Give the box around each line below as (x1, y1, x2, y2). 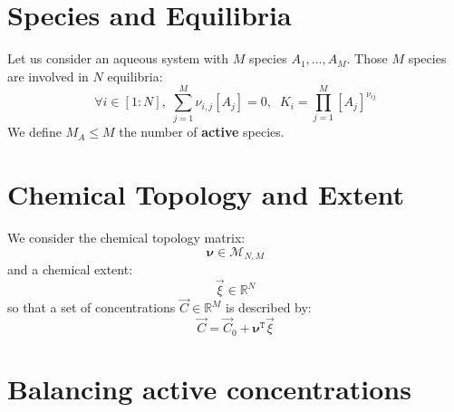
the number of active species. (119, 122, 285, 141)
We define (7, 122, 62, 141)
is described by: (226, 298, 312, 317)
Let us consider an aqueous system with (7, 49, 229, 68)
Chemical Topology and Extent (7, 176, 404, 213)
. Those (346, 49, 388, 68)
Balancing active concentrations (7, 369, 411, 407)
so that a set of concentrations (7, 298, 176, 317)
